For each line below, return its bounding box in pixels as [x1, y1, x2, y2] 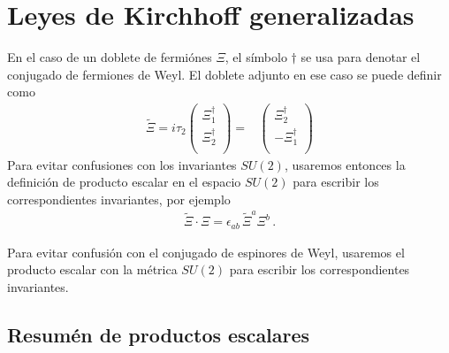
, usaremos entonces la [284, 155, 406, 173]
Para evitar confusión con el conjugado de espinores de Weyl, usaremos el [7, 242, 405, 261]
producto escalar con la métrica [7, 260, 178, 279]
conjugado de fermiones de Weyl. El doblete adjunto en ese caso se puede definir [7, 65, 442, 83]
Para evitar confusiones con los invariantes [7, 155, 237, 173]
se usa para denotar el [301, 48, 421, 66]
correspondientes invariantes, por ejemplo [7, 189, 231, 208]
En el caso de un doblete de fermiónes [7, 48, 212, 66]
